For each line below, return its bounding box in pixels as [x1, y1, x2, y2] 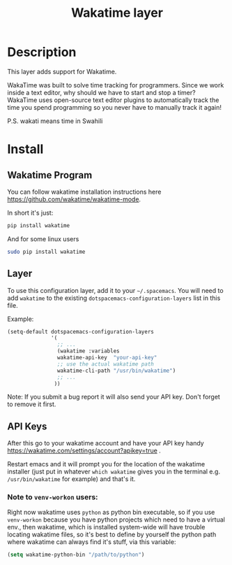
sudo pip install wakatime [7, 248, 86, 255]
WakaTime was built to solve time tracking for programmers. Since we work [7, 80, 224, 89]
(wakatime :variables [56, 348, 120, 355]
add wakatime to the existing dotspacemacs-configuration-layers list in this [7, 294, 221, 302]
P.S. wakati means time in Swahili [7, 117, 103, 125]
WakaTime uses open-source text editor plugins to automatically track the [7, 96, 219, 104]
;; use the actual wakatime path [56, 360, 155, 368]
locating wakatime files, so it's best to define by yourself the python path [7, 530, 217, 539]
